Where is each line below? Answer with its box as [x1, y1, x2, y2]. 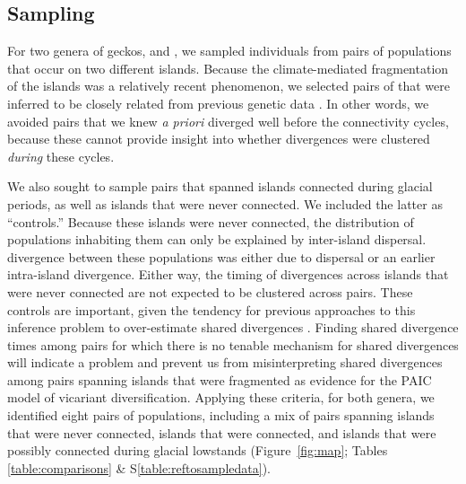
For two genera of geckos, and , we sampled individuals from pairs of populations [7, 41, 452, 60]
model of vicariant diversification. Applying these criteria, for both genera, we [7, 388, 435, 407]
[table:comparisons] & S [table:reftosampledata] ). [7, 458, 271, 477]
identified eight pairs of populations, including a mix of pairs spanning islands [7, 406, 435, 425]
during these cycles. [7, 146, 115, 165]
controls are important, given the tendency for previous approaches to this [7, 300, 416, 319]
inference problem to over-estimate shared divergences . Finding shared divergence [7, 318, 459, 337]
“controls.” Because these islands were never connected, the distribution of [7, 212, 414, 231]
